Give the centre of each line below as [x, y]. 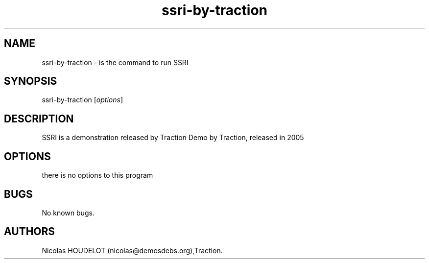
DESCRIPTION [39, 119]
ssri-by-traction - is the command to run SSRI [115, 62]
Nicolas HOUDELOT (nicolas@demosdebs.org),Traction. [132, 250]
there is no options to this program [97, 175]
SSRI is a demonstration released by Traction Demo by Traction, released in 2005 [173, 138]
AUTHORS [30, 232]
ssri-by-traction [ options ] [83, 100]
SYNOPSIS [31, 81]
